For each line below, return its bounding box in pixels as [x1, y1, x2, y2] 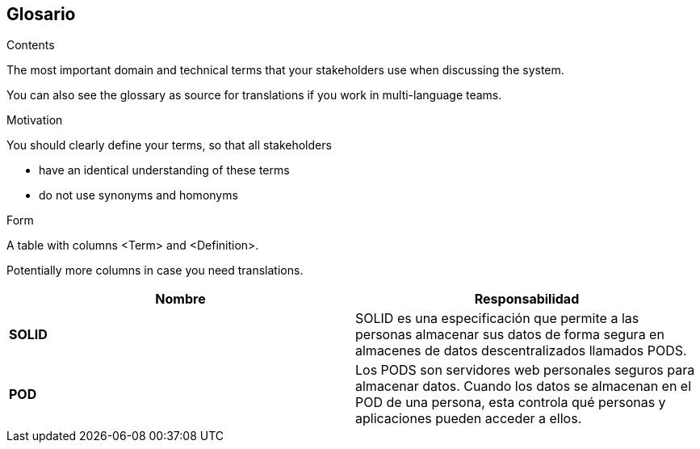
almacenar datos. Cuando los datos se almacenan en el [355, 378, 692, 395]
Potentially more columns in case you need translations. [6, 263, 304, 278]
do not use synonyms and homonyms [39, 188, 238, 203]
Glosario [6, 4, 76, 24]
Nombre [155, 291, 206, 308]
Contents [6, 38, 55, 52]
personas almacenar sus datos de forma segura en [355, 326, 664, 343]
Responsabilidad [474, 291, 580, 308]
